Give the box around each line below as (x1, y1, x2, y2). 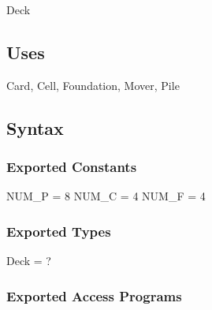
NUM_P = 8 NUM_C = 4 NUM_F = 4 (6, 188, 206, 204)
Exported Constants (6, 157, 137, 177)
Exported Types (6, 221, 111, 241)
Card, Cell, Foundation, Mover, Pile (6, 77, 180, 93)
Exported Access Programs (6, 286, 182, 305)
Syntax (6, 115, 64, 140)
